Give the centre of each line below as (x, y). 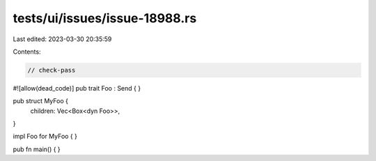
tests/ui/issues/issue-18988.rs (105, 18)
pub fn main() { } (37, 149)
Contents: (27, 52)
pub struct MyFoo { (41, 101)
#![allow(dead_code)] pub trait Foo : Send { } (77, 88)
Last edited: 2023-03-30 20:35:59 (62, 39)
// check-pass (52, 70)
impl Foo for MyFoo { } (45, 137)
